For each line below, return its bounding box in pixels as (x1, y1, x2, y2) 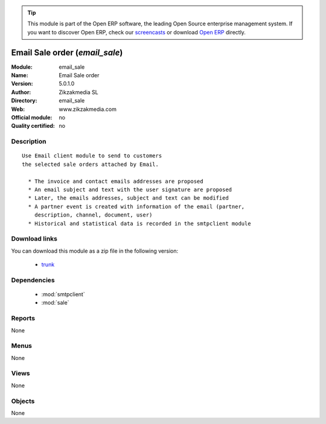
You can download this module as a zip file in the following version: (11, 247, 179, 255)
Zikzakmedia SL (59, 88, 99, 96)
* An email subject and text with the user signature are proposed (28, 186, 232, 193)
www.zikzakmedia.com (59, 106, 117, 113)
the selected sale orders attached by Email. (22, 160, 159, 168)
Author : (11, 88, 31, 96)
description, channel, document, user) (34, 212, 153, 218)
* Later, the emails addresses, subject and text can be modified (28, 195, 229, 201)
